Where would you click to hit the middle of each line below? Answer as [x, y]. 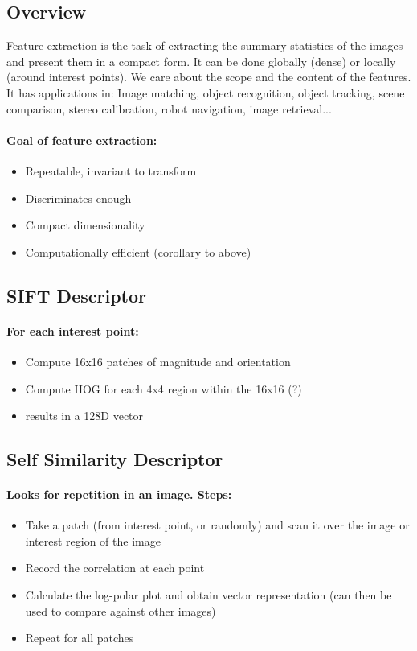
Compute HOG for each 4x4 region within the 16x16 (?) [164, 388]
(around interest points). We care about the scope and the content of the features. [209, 77]
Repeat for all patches [80, 638]
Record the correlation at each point [115, 568]
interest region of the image [93, 540]
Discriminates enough [78, 198]
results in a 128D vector [84, 416]
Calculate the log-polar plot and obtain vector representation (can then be [208, 595]
